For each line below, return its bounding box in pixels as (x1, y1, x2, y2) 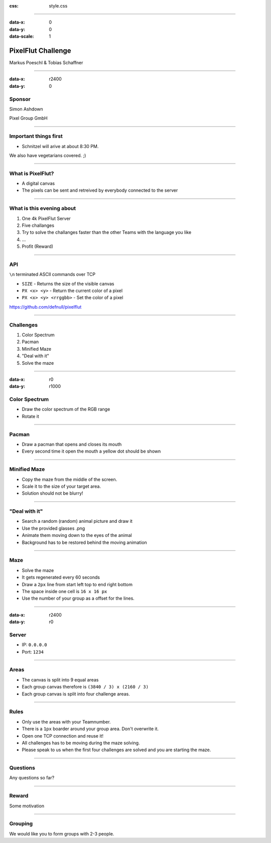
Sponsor (9, 95, 31, 102)
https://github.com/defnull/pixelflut (9, 304, 82, 310)
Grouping (9, 820, 33, 827)
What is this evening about (9, 205, 76, 212)
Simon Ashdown (9, 106, 44, 112)
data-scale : (9, 33, 34, 40)
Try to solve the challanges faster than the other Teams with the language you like (22, 229, 192, 235)
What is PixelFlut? (9, 170, 54, 177)
